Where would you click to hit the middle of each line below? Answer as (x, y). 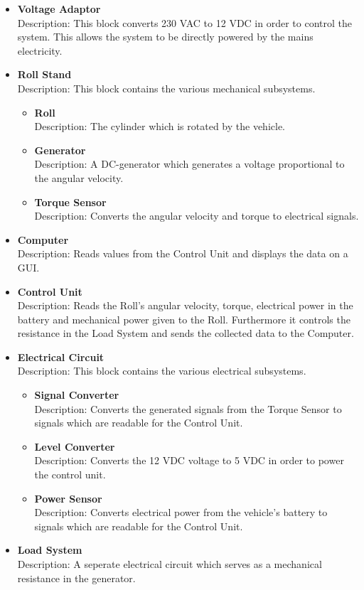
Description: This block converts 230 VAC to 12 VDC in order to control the (184, 22)
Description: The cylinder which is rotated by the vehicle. (160, 126)
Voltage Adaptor (59, 9)
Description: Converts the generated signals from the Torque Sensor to (188, 408)
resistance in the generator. (76, 578)
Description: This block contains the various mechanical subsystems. (166, 88)
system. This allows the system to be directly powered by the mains (165, 37)
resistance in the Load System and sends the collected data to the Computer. (186, 333)
